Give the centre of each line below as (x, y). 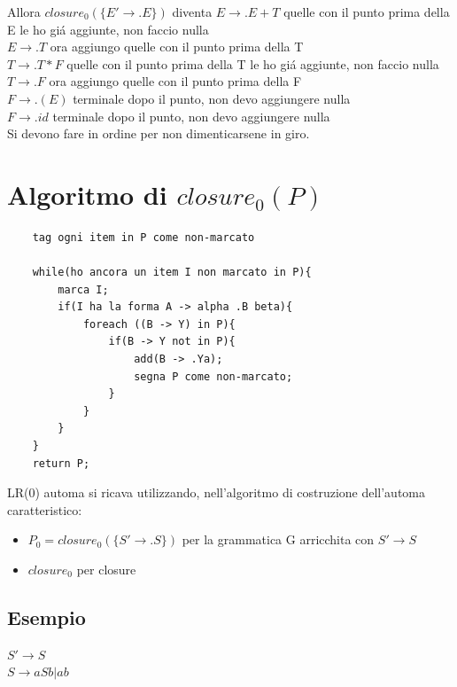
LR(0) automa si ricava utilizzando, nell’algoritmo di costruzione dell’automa (217, 492)
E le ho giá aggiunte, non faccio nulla (108, 29)
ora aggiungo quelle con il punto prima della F (175, 81)
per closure (106, 569)
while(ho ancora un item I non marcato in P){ (172, 273)
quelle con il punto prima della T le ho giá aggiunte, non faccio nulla (253, 63)
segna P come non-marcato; (213, 376)
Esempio (46, 617)
